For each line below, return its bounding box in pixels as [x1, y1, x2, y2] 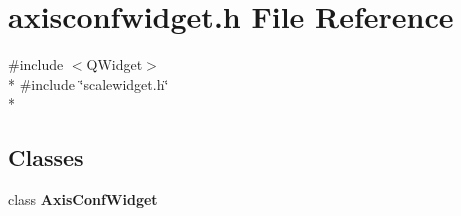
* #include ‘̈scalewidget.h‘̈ [8, 73, 169, 94]
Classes [8, 142, 84, 173]
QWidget [86, 54, 143, 75]
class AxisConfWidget [8, 189, 158, 210]
